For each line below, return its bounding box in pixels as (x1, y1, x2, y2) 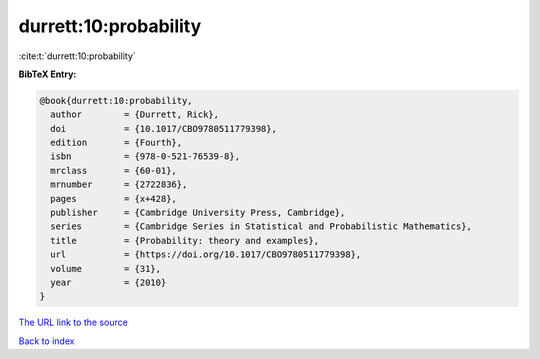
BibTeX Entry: (18, 68, 77, 80)
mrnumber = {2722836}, (50, 179, 188, 190)
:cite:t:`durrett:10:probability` (18, 50, 137, 62)
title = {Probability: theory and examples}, (50, 235, 320, 246)
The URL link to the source (18, 316, 129, 329)
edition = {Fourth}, (50, 137, 183, 149)
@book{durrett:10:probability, (39, 95, 194, 106)
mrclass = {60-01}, (50, 165, 177, 176)
